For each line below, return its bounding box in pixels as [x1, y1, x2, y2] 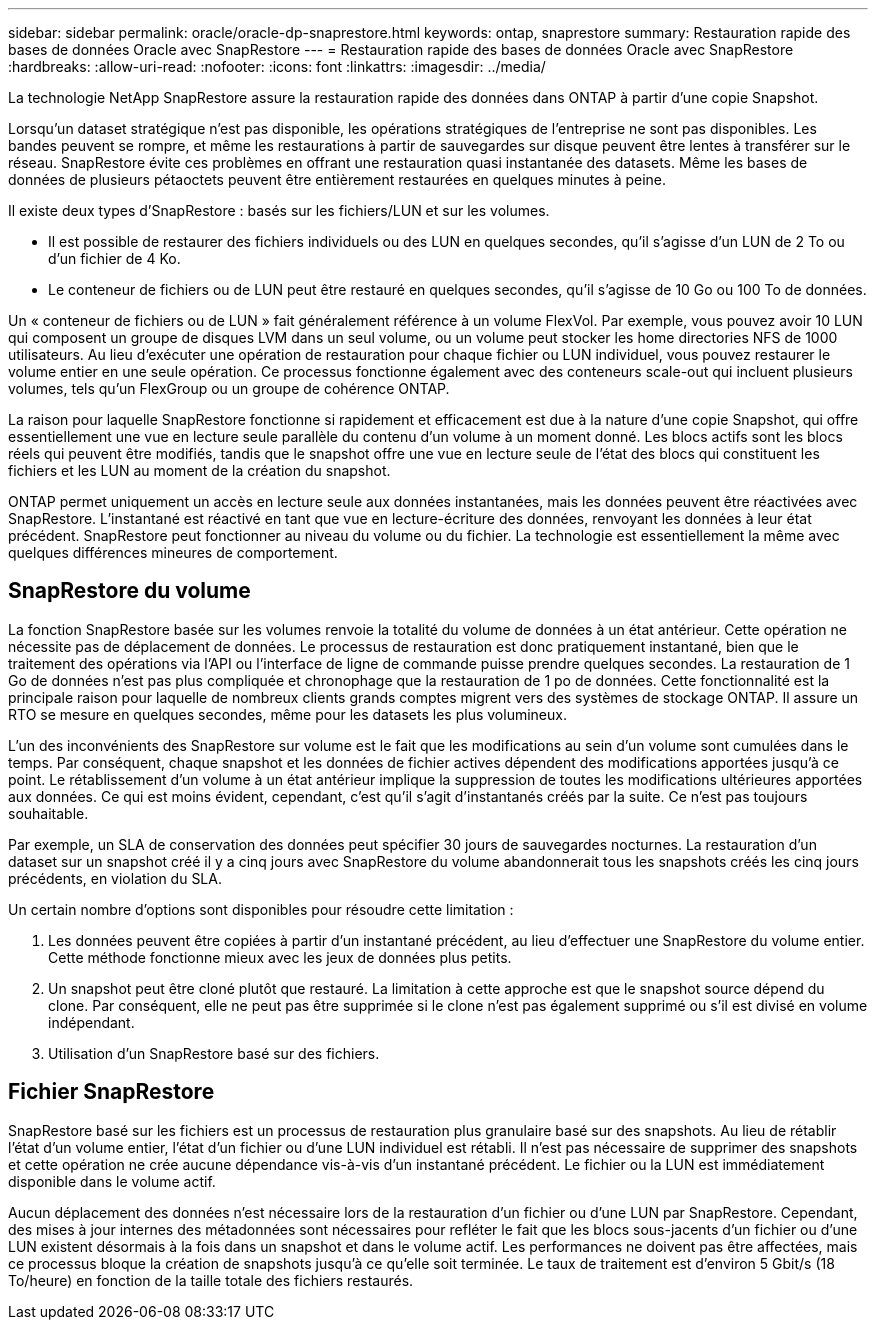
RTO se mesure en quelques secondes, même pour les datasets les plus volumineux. [8, 705, 567, 723]
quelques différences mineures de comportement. [8, 544, 338, 561]
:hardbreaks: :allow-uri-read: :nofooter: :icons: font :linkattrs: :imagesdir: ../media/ [8, 58, 546, 75]
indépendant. [48, 1013, 135, 1031]
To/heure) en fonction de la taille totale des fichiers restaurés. [8, 1271, 414, 1289]
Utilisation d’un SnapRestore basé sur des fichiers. [48, 1044, 380, 1062]
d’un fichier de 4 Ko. [48, 250, 181, 267]
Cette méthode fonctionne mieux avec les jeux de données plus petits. [48, 948, 512, 966]
